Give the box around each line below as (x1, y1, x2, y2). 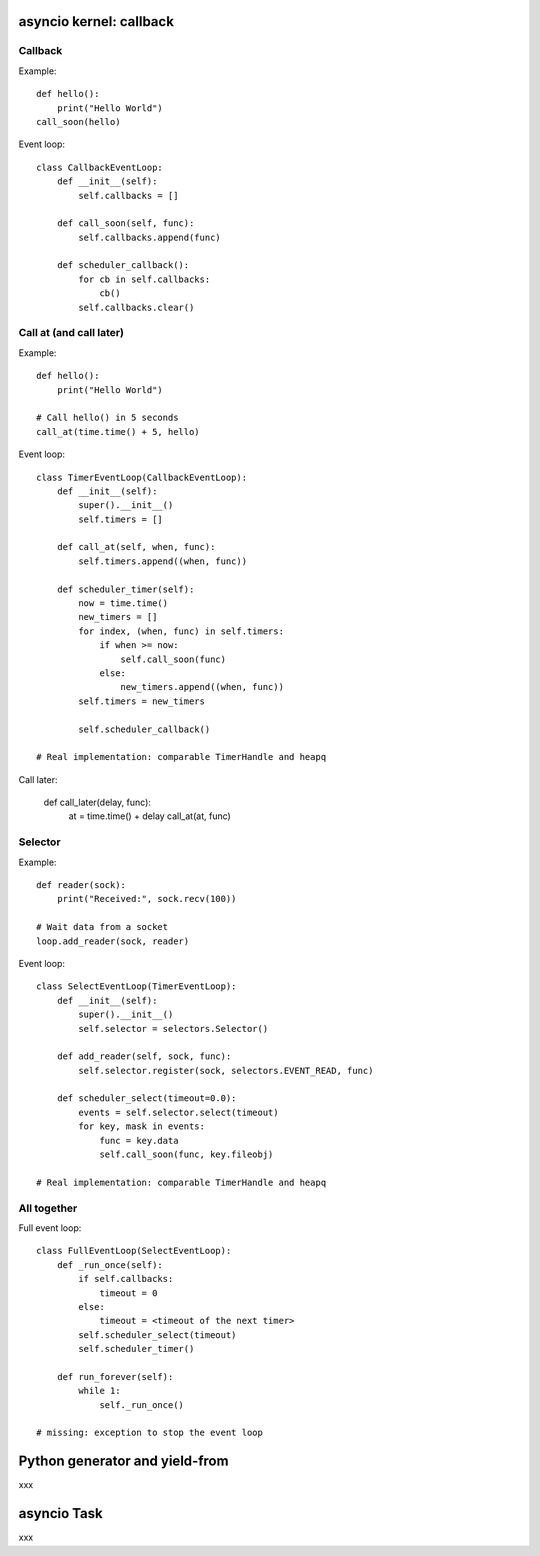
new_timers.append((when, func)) (120, 681, 285, 693)
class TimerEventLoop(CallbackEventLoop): (36, 471, 248, 483)
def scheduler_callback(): (56, 260, 190, 271)
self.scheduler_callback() (78, 723, 211, 735)
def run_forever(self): (56, 1371, 174, 1382)
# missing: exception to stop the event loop (36, 1427, 264, 1439)
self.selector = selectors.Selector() (78, 1023, 269, 1034)
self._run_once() (99, 1399, 185, 1410)
